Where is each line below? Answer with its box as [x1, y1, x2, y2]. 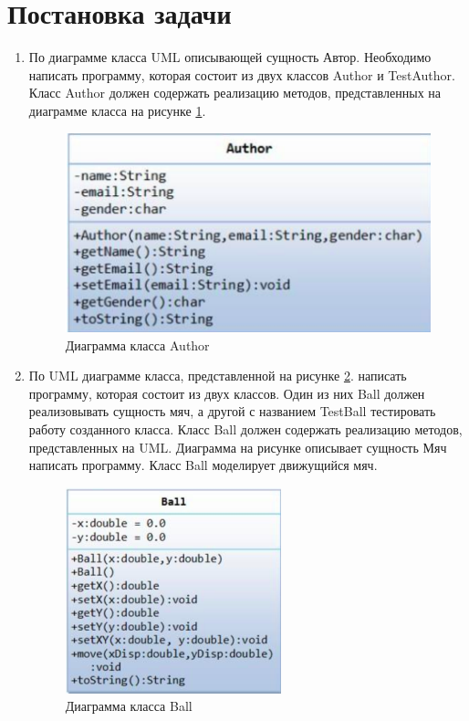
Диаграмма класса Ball [65, 696, 193, 716]
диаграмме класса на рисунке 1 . [28, 100, 206, 120]
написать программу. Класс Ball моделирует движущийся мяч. [28, 455, 378, 475]
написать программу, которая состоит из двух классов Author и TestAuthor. [28, 65, 455, 84]
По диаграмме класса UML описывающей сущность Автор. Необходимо [28, 47, 432, 67]
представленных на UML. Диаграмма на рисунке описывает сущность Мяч [28, 437, 447, 456]
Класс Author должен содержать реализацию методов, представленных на [28, 83, 442, 102]
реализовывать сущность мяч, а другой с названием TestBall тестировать [28, 402, 436, 421]
